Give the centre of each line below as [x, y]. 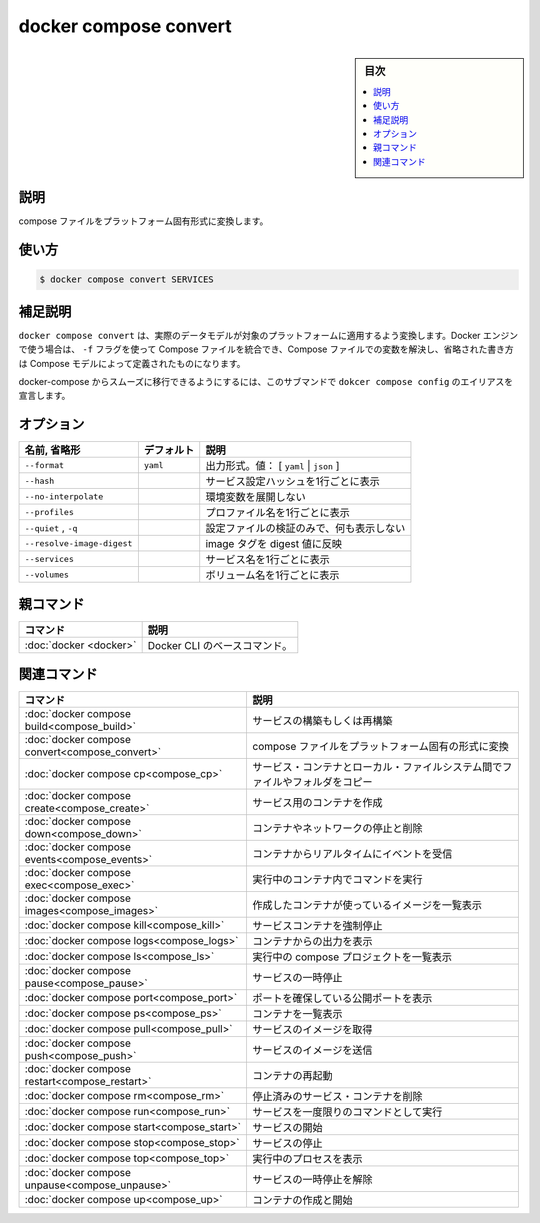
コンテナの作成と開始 [303, 1200]
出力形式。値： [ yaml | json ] [272, 466]
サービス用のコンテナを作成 [318, 803]
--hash [39, 480]
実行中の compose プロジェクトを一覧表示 [352, 957]
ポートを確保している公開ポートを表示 [342, 998]
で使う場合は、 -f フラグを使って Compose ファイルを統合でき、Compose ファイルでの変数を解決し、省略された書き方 [266, 349]
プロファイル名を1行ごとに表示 [277, 513]
